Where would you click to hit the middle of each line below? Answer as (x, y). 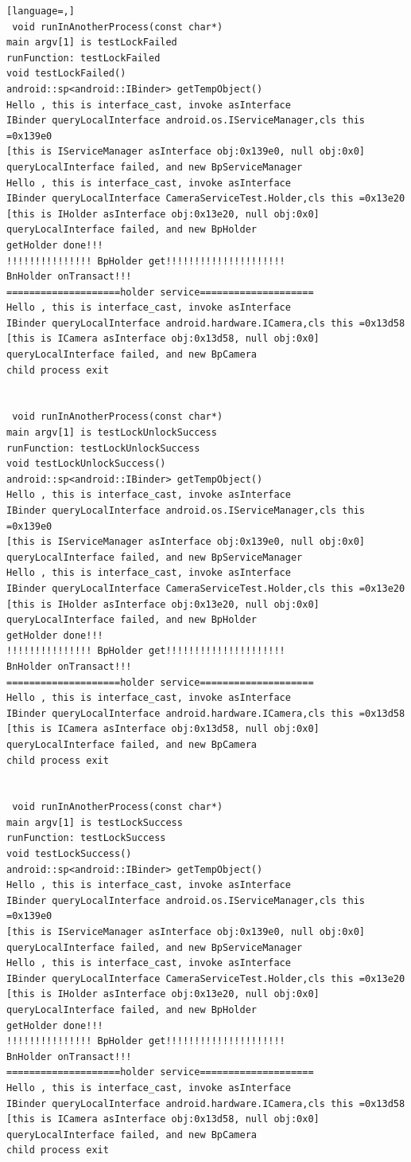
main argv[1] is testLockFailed (92, 43)
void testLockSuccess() (69, 854)
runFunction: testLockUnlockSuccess (103, 448)
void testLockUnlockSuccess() (86, 464)
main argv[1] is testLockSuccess (95, 822)
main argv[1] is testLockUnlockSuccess (112, 433)
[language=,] (41, 11)
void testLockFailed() (66, 74)
